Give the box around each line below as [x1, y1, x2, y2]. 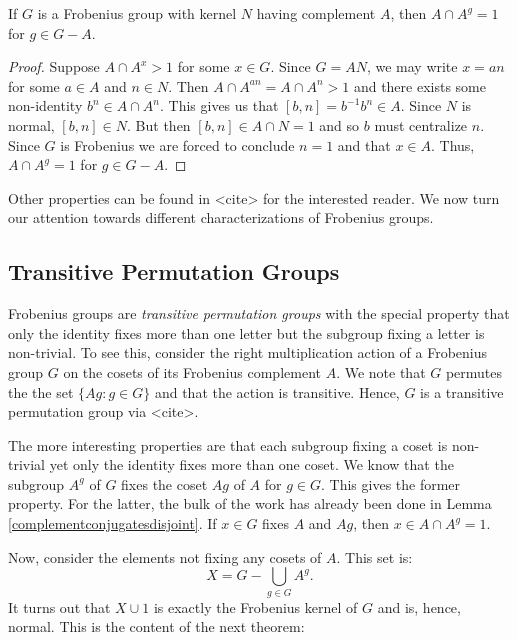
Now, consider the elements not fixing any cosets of [8, 546, 322, 567]
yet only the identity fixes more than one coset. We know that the [49, 454, 454, 475]
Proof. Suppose [8, 56, 100, 77]
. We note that [336, 361, 426, 382]
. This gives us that [159, 95, 279, 116]
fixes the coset [121, 473, 208, 494]
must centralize [374, 114, 468, 135]
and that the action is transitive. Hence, [154, 381, 400, 402]
